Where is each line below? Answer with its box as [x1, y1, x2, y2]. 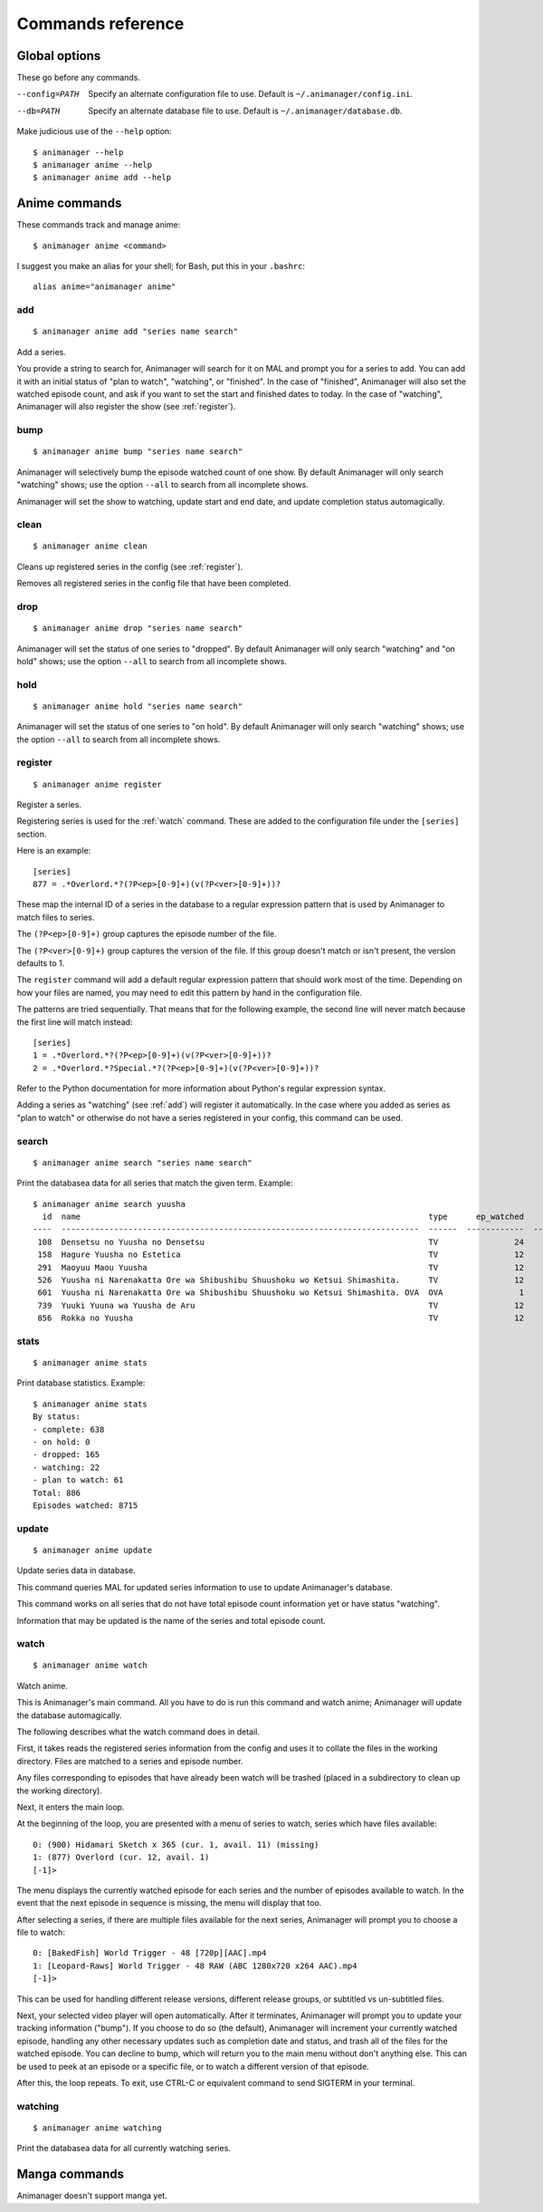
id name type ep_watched [42, 1212, 525, 1222]
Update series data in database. [16, 1565, 136, 1576]
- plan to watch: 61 [33, 1475, 124, 1485]
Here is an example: [16, 845, 91, 856]
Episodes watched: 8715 [33, 1500, 138, 1511]
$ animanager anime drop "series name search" [33, 623, 243, 633]
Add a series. [16, 346, 67, 357]
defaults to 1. [16, 957, 65, 969]
